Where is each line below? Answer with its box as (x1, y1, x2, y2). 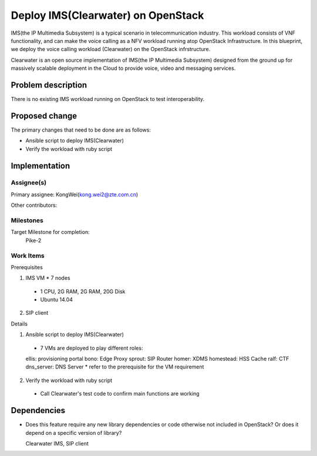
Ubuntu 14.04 (40, 296, 73, 303)
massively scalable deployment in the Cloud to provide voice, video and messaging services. (11, 65, 236, 72)
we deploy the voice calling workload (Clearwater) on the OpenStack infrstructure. (11, 46, 211, 53)
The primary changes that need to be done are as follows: (11, 126, 151, 133)
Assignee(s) (11, 179, 47, 187)
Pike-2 (25, 237, 42, 244)
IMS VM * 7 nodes (25, 274, 70, 281)
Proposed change (11, 110, 77, 120)
